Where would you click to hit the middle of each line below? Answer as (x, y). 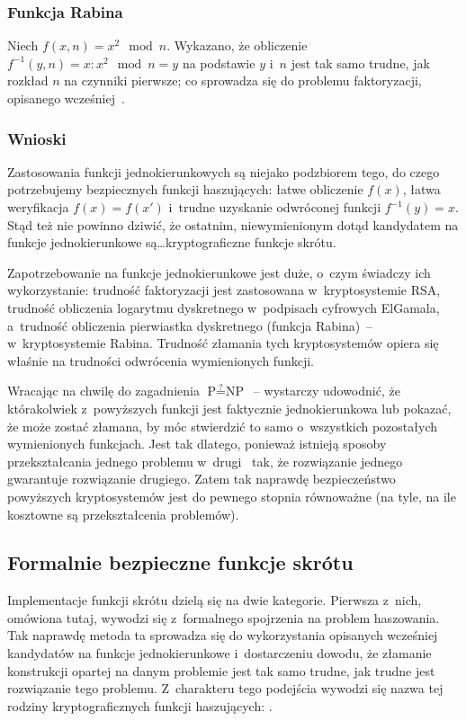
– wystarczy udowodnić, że (327, 391)
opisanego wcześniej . (66, 98)
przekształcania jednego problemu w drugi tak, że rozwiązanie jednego (205, 461)
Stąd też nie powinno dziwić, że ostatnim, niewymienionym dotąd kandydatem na (233, 224)
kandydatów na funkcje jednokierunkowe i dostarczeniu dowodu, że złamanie (220, 653)
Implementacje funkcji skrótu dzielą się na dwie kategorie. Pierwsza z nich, (215, 600)
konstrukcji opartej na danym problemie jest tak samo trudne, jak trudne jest (221, 670)
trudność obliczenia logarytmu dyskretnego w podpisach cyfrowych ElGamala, (224, 307)
